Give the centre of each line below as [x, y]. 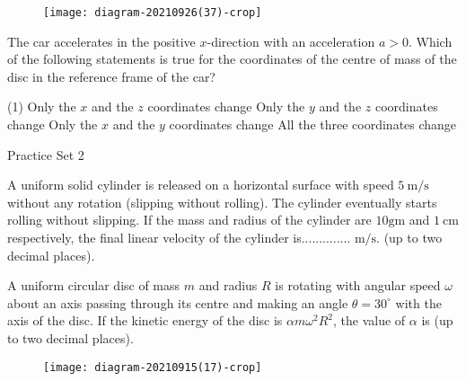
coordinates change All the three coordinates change [313, 124]
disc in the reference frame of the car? [111, 76]
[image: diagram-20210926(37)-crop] [153, 13]
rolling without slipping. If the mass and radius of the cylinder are [189, 220]
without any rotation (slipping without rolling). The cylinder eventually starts [222, 202]
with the [418, 302]
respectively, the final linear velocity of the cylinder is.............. [179, 237]
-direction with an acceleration [291, 41]
